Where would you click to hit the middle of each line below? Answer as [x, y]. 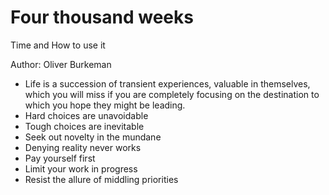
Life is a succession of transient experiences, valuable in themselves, [167, 83]
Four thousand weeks [102, 17]
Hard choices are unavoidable [86, 115]
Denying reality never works [83, 147]
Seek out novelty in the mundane [93, 137]
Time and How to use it [58, 45]
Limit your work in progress [81, 168]
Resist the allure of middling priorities [101, 179]
